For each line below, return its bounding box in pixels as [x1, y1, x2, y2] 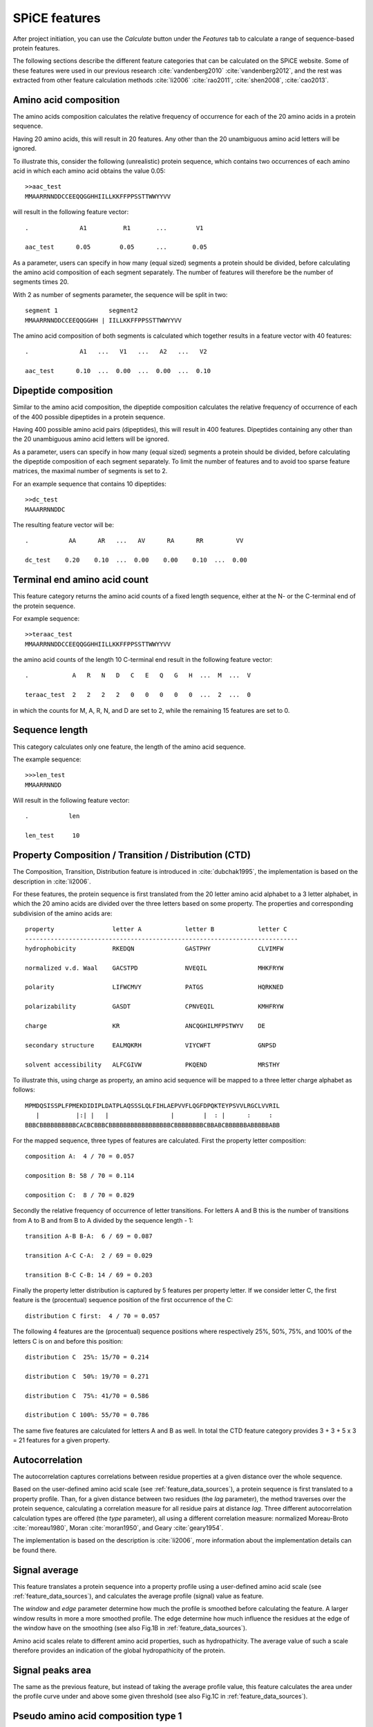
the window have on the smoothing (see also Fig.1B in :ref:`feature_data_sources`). [12, 1624, 248, 1632]
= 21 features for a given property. [12, 1436, 111, 1444]
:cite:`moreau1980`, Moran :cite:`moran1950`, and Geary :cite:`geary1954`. [12, 1523, 224, 1532]
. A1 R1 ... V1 [25, 224, 204, 231]
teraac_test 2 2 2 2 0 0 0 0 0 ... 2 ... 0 [25, 691, 251, 699]
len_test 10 [25, 832, 80, 839]
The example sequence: [12, 755, 82, 763]
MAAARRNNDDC [25, 505, 66, 513]
